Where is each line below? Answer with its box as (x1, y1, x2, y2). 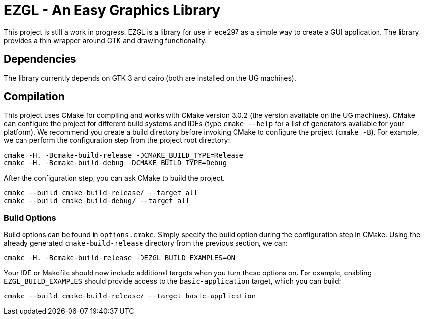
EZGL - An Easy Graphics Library (4, 2, 221, 19)
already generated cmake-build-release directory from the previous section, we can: (4, 239, 288, 248)
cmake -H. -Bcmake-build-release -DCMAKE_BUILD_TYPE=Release (4, 151, 243, 159)
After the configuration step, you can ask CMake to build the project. (4, 174, 225, 182)
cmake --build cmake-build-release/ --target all (4, 189, 198, 197)
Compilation (4, 91, 65, 103)
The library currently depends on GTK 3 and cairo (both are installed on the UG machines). (4, 73, 296, 82)
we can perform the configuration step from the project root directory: (4, 136, 230, 145)
